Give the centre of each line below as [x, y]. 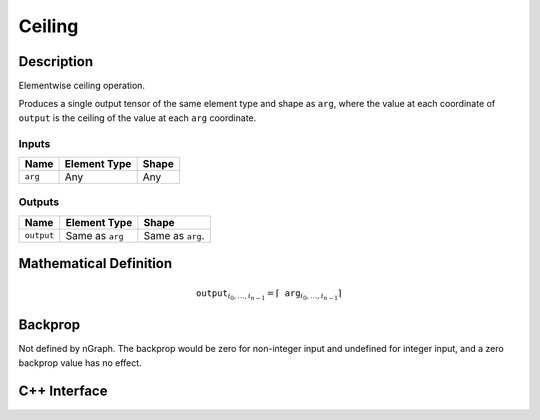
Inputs [34, 143]
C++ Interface [63, 391]
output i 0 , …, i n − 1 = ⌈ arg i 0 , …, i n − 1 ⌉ [268, 294]
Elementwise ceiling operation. [81, 86]
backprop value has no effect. [80, 362]
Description [56, 61]
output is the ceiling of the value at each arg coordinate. [137, 117]
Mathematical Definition [95, 263]
